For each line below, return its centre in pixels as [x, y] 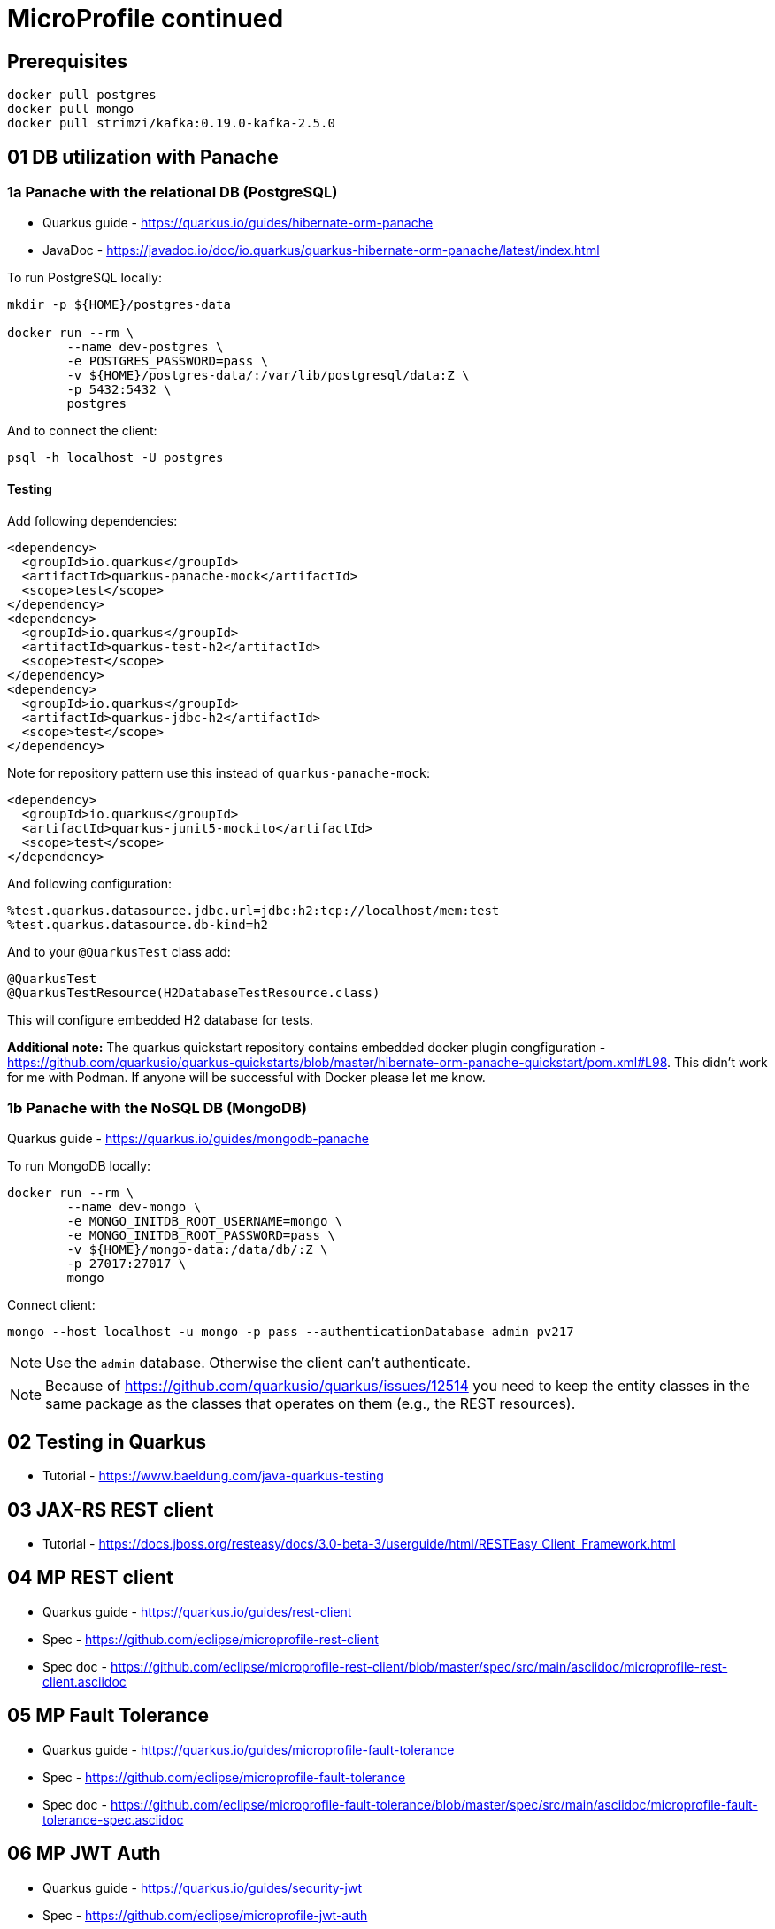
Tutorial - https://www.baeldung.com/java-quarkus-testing [213, 1476]
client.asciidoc [84, 1681]
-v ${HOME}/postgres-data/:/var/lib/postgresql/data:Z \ [268, 376]
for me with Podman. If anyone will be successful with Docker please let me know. [246, 1077]
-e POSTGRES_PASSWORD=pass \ [168, 361]
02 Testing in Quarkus [107, 1441]
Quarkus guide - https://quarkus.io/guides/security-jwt [202, 1887]
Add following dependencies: [92, 520]
